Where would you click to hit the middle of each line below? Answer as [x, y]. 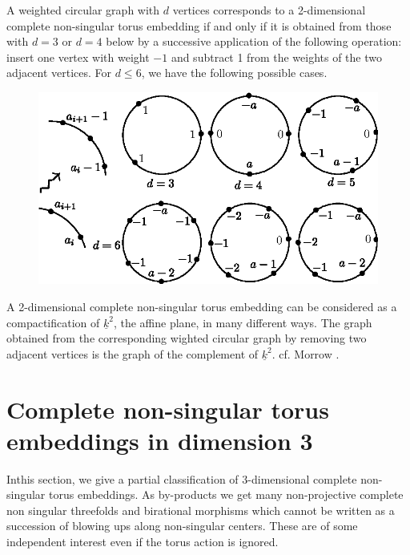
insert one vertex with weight [78, 57]
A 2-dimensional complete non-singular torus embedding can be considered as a [202, 307]
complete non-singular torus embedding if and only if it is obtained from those [199, 25]
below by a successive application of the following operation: [254, 41]
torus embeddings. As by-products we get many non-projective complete [226, 494]
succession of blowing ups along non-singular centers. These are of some [182, 526]
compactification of [53, 322]
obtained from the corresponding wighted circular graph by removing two [187, 338]
